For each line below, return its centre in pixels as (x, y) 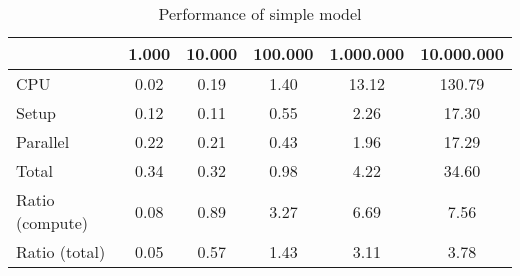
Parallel (43, 141)
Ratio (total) (61, 251)
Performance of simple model (260, 13)
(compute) (52, 222)
